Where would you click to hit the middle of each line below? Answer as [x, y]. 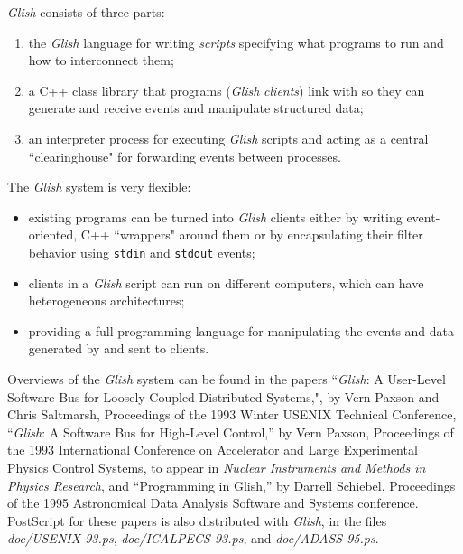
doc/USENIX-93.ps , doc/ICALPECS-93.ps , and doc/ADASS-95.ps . [193, 538]
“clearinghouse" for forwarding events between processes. [185, 156]
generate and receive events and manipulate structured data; [196, 108]
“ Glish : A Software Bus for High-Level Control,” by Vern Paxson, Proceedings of [231, 432]
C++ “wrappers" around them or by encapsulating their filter [252, 235]
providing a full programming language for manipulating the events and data [241, 330]
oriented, [53, 235]
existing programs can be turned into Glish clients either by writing [215, 216]
